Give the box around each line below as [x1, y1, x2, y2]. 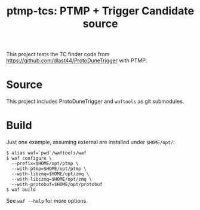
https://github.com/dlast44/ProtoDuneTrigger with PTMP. [6, 57, 147, 64]
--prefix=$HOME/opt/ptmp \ [11, 160, 79, 167]
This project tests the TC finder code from [6, 51, 110, 58]
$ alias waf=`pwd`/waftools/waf [6, 150, 87, 156]
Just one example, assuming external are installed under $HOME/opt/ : [6, 139, 175, 146]
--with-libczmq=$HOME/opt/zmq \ [11, 176, 93, 182]
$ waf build [6, 187, 36, 193]
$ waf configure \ [6, 156, 52, 162]
